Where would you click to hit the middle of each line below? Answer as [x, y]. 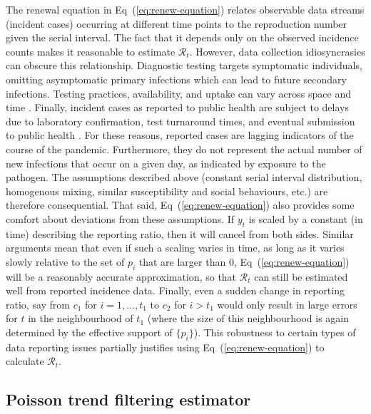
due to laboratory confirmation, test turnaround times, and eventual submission [181, 121]
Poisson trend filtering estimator [128, 399]
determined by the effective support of [89, 332]
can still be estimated [301, 276]
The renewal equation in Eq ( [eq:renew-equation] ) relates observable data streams [185, 9]
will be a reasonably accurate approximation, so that [121, 276]
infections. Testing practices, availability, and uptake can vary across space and [178, 93]
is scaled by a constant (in [306, 218]
